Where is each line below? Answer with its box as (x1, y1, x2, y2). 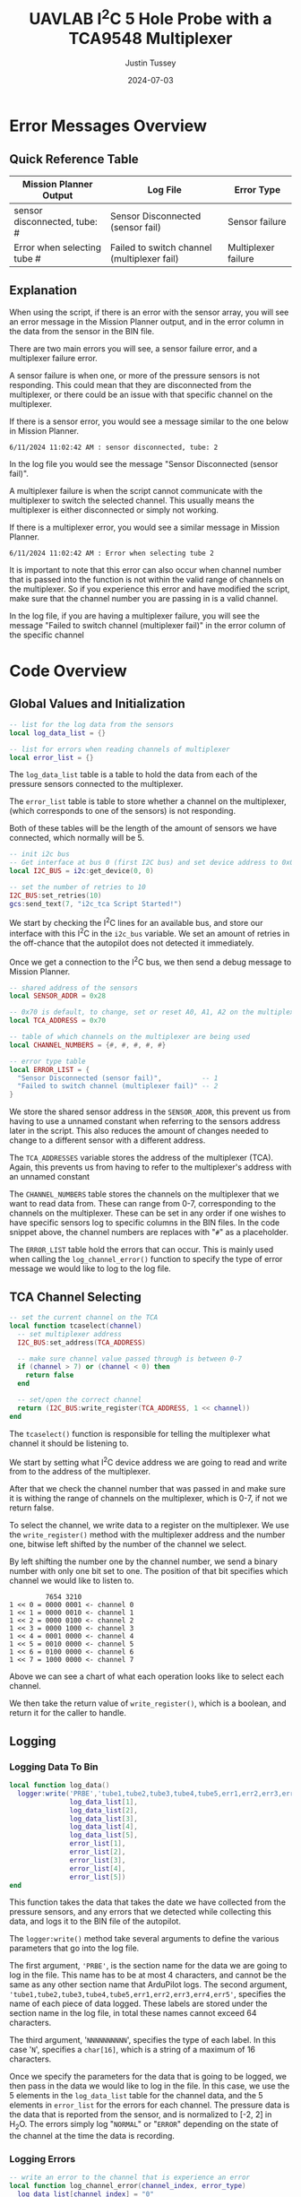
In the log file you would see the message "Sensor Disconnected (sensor (9, 458, 279, 469)
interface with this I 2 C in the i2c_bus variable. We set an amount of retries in (9, 927, 290, 938)
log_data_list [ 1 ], (69, 1797, 139, 1806)
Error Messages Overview (9, 116, 208, 136)
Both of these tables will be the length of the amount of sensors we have (9, 823, 278, 834)
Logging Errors (9, 2153, 76, 2166)
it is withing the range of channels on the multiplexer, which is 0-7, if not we (9, 1493, 288, 1504)
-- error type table (9, 1057, 87, 1066)
